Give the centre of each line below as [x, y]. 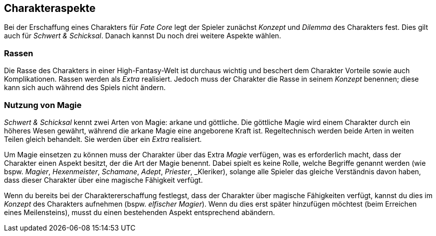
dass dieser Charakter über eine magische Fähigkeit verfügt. [104, 180]
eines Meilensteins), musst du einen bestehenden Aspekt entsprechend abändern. [140, 212]
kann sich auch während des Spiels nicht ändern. [85, 88]
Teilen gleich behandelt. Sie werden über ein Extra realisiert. [103, 139]
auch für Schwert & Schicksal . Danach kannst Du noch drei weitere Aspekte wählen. [143, 36]
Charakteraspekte [50, 8]
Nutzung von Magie [43, 105]
